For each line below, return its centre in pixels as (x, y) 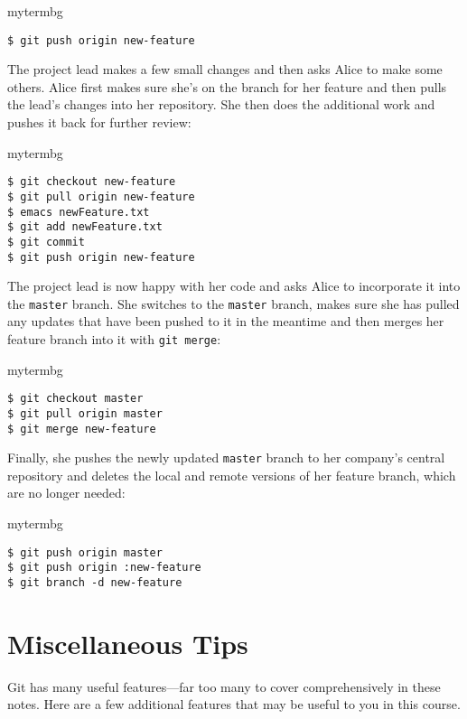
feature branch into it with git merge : (114, 339)
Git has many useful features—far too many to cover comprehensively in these (224, 686)
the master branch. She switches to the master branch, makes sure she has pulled (233, 303)
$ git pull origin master (85, 413)
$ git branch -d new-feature (95, 582)
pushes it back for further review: (99, 122)
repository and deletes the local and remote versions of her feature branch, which (232, 475)
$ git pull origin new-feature (101, 196)
